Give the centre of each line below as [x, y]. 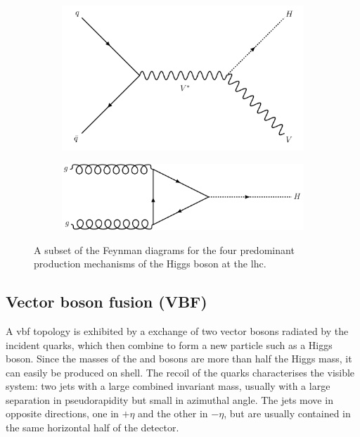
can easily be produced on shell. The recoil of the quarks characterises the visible [180, 372]
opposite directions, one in [62, 413]
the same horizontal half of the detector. [92, 427]
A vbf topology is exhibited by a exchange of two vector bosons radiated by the [177, 330]
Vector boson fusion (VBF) [107, 302]
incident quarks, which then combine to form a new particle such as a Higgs [169, 344]
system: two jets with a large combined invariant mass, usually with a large [168, 386]
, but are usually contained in [287, 413]
